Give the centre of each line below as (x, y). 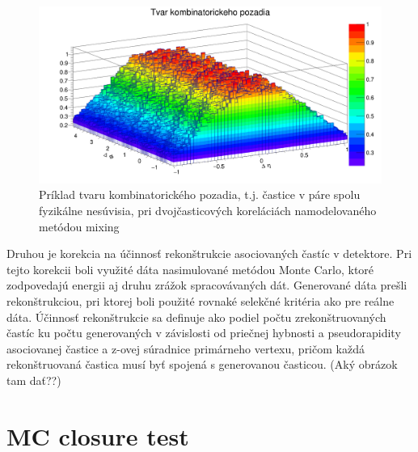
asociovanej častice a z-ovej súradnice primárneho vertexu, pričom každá (186, 348)
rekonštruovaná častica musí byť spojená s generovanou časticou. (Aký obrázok (202, 364)
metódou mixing (79, 226)
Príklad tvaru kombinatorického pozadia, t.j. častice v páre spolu (200, 194)
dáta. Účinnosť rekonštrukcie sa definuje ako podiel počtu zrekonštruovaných (196, 317)
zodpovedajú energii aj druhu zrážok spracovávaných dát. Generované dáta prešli (207, 285)
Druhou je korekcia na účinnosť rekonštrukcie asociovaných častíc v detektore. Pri (209, 253)
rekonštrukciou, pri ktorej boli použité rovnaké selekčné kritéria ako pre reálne (201, 300)
